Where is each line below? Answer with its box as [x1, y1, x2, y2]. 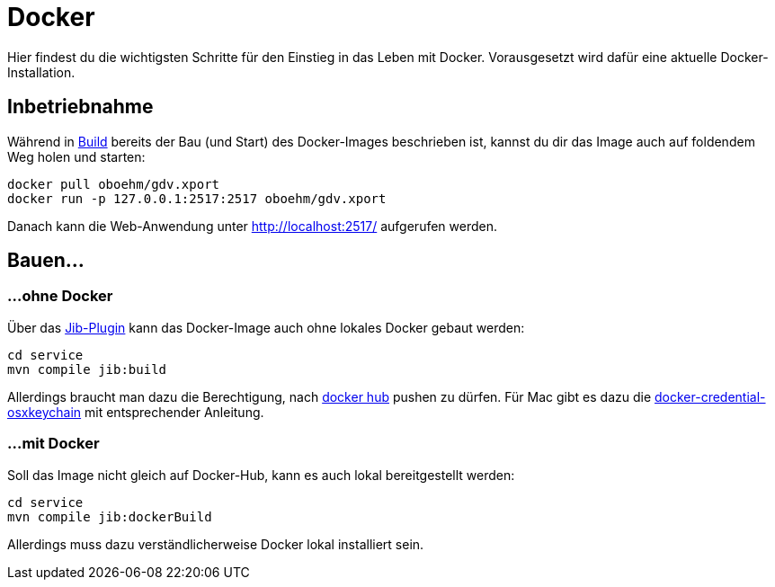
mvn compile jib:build [7, 361, 167, 377]
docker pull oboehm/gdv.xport [7, 176, 220, 191]
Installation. [7, 64, 76, 80]
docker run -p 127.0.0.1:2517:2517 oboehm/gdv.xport [7, 191, 387, 206]
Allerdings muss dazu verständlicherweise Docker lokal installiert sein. [7, 536, 424, 552]
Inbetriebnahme [7, 95, 154, 119]
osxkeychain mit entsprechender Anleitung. [7, 404, 264, 420]
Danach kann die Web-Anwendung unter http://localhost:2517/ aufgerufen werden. [7, 218, 497, 234]
